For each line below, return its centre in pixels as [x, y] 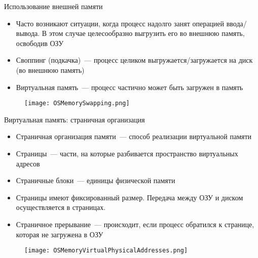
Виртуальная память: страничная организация [75, 119]
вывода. [28, 33]
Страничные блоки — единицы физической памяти [96, 180]
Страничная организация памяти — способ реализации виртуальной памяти [134, 136]
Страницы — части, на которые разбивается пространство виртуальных [127, 153]
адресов [28, 163]
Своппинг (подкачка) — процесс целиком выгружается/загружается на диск [134, 60]
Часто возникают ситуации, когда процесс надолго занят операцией [120, 23]
